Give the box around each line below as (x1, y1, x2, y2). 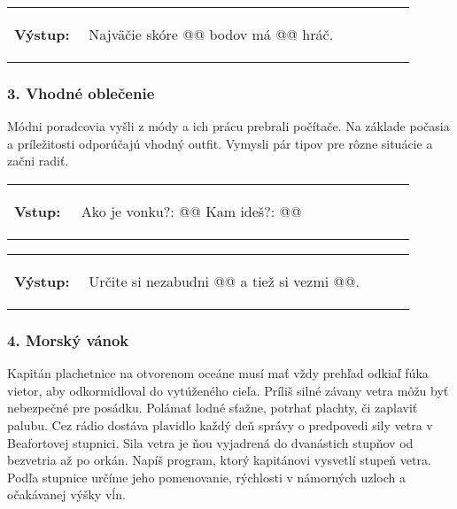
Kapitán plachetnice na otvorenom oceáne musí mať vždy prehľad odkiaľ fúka (7, 364, 429, 382)
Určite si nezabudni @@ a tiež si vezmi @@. (89, 271, 360, 291)
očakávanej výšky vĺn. (7, 485, 126, 504)
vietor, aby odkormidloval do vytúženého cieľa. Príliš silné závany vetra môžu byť (7, 381, 449, 399)
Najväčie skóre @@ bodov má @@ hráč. (89, 24, 334, 44)
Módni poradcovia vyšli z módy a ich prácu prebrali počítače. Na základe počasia (7, 117, 450, 135)
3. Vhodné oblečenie (7, 81, 155, 104)
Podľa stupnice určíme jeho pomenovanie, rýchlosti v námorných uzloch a (7, 467, 407, 486)
